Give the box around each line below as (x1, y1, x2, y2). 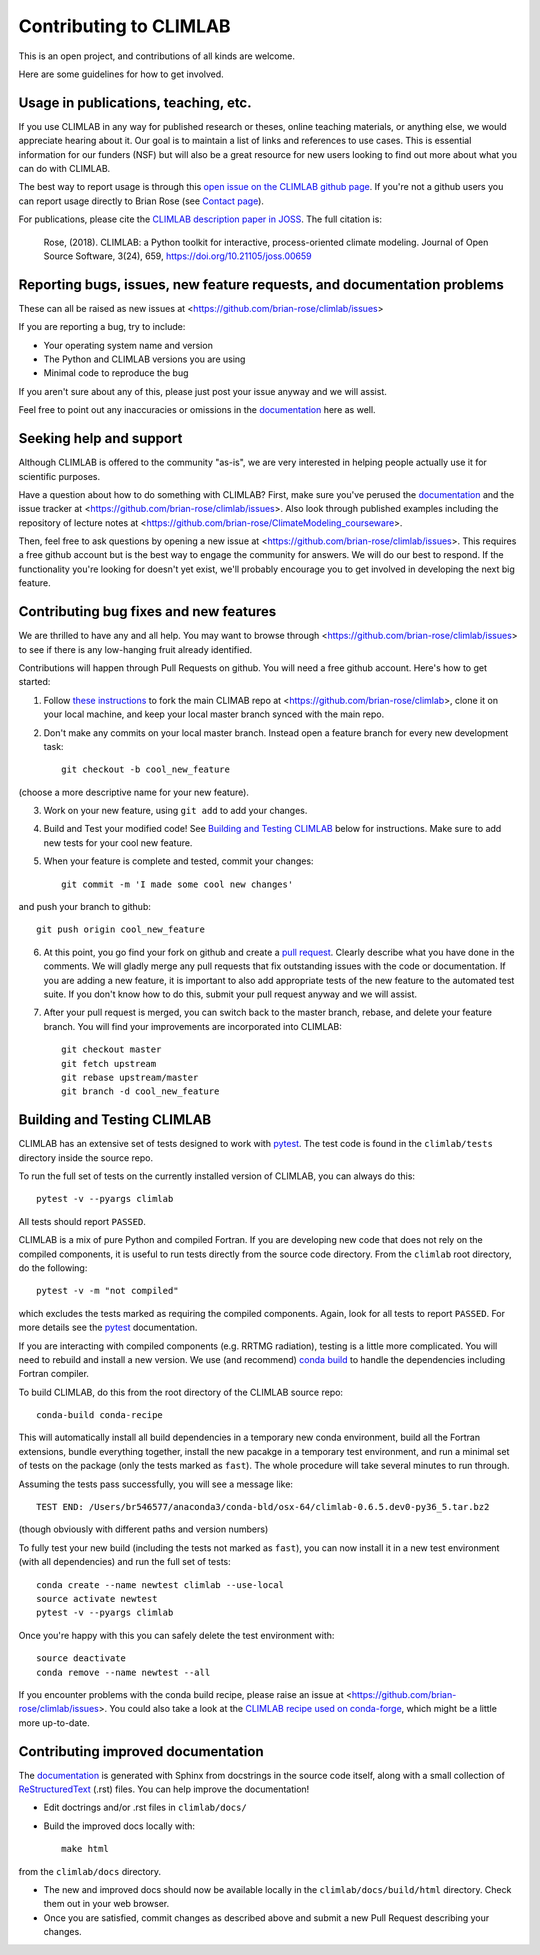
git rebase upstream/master (61, 1071, 199, 1083)
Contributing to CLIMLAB (18, 15, 231, 37)
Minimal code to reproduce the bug (43, 367, 189, 379)
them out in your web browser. (43, 1898, 170, 1910)
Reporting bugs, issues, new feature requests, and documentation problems (18, 276, 504, 293)
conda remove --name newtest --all (36, 1666, 211, 1678)
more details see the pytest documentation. (18, 1321, 198, 1334)
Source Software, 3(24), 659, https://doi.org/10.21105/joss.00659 (43, 250, 312, 262)
